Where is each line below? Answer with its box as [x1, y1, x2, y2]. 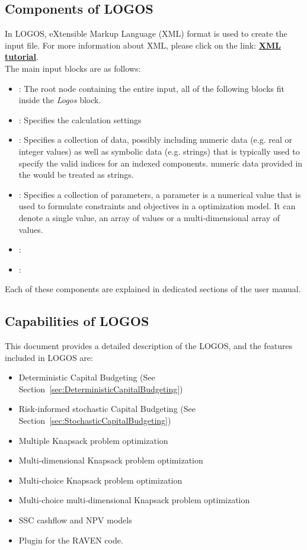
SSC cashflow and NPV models [18, 514, 132, 526]
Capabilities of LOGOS [5, 312, 149, 330]
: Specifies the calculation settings [18, 113, 142, 126]
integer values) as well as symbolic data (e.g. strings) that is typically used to [18, 145, 300, 157]
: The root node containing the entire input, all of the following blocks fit [18, 82, 284, 94]
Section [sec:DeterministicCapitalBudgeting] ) [18, 382, 183, 395]
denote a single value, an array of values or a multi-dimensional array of [18, 211, 280, 223]
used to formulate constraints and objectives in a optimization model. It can [18, 200, 296, 212]
